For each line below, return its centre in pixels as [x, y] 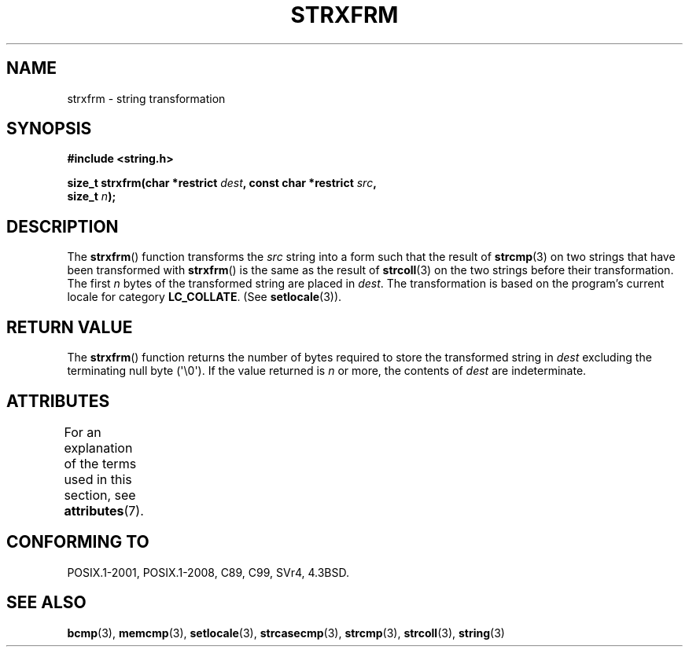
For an [83, 432]
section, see [100, 495]
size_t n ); [92, 196]
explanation [98, 448]
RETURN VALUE [70, 327]
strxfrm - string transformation [146, 98]
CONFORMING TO [78, 542]
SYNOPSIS [49, 129]
